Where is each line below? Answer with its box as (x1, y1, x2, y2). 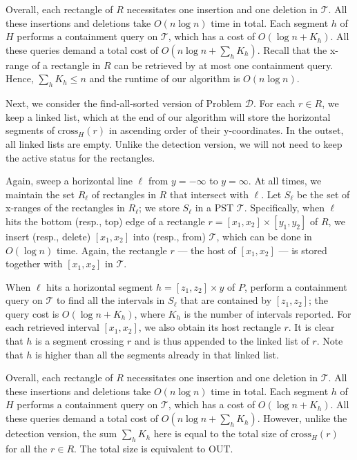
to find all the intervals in (56, 293, 165, 307)
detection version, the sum (6, 426, 117, 441)
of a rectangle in (32, 57, 101, 72)
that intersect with (169, 186, 249, 201)
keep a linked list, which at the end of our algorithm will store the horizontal (6, 109, 331, 124)
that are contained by (180, 293, 272, 307)
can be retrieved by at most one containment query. (114, 57, 334, 72)
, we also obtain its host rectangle (138, 320, 281, 334)
